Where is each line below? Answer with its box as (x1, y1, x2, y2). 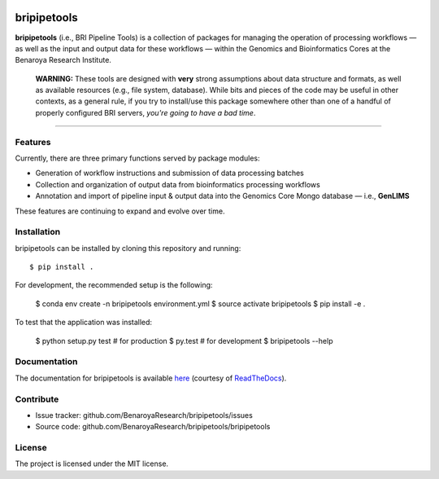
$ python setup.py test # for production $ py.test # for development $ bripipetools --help (35, 336, 333, 345)
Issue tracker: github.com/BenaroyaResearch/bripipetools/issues (35, 410, 254, 420)
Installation (15, 226, 61, 238)
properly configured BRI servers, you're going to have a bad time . (35, 108, 256, 117)
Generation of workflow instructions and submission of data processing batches (35, 168, 304, 178)
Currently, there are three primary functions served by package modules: (15, 153, 260, 163)
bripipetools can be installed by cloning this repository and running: (15, 243, 241, 253)
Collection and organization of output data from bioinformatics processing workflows (35, 179, 320, 189)
